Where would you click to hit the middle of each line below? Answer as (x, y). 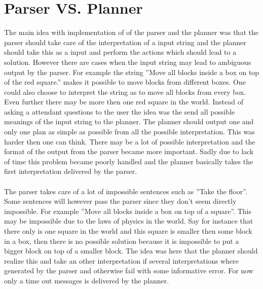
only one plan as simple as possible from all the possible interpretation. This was (129, 132)
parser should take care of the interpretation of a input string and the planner (125, 42)
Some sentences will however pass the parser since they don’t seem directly (120, 201)
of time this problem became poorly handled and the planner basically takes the (129, 161)
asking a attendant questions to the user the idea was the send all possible (120, 111)
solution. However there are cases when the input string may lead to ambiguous (128, 62)
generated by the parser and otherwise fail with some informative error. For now (129, 270)
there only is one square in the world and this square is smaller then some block (128, 231)
